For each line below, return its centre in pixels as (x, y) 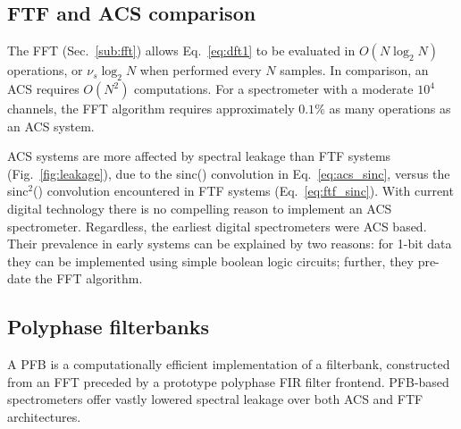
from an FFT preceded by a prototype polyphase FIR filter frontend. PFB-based (228, 381)
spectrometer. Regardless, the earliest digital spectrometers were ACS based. (217, 226)
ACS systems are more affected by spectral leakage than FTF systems (199, 156)
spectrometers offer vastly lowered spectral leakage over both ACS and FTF (215, 399)
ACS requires (43, 88)
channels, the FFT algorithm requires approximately (151, 108)
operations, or (45, 70)
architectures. (44, 416)
